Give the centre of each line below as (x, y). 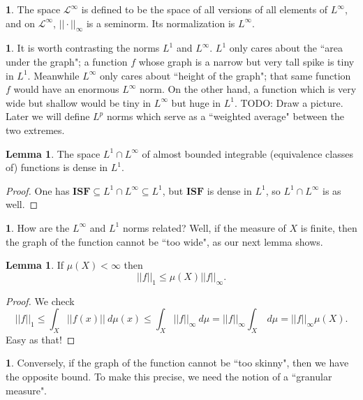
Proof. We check (40, 301)
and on (21, 23)
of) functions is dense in (57, 167)
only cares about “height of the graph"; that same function (225, 75)
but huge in (196, 102)
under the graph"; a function (67, 61)
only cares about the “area (286, 48)
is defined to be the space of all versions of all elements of (205, 9)
